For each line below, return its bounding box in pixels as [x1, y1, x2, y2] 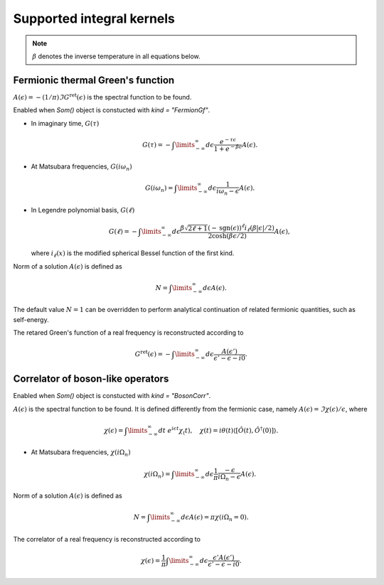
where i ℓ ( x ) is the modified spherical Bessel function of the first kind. [31, 249, 235, 259]
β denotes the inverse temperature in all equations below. [32, 52, 201, 60]
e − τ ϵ [219, 136, 237, 146]
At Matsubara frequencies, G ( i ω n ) [31, 162, 132, 172]
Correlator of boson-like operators [13, 373, 169, 385]
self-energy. [13, 315, 49, 323]
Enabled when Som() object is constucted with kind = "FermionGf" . [13, 106, 210, 114]
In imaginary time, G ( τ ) [31, 119, 100, 127]
